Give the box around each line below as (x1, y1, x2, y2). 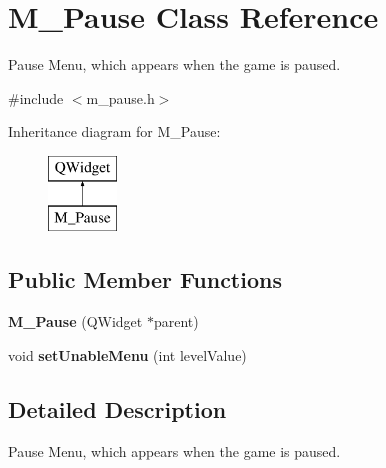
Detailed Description (8, 393, 227, 424)
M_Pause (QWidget (8, 311, 143, 332)
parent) (153, 311, 199, 332)
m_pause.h (86, 87, 155, 108)
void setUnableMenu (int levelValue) (8, 344, 247, 365)
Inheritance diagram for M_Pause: (8, 121, 221, 142)
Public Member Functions (8, 264, 282, 295)
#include (8, 87, 64, 108)
